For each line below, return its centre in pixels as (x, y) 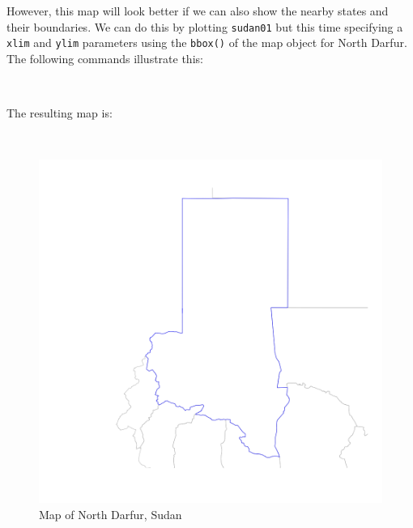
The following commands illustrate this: (105, 58)
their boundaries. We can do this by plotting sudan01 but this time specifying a (205, 26)
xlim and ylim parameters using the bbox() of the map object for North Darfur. (207, 43)
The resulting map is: (60, 113)
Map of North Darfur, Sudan (111, 514)
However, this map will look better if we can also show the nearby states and (198, 11)
